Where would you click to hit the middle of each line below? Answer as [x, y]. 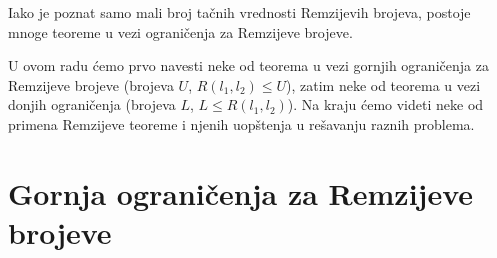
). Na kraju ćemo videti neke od [385, 104]
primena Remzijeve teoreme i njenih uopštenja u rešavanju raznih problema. [241, 123]
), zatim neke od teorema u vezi [383, 84]
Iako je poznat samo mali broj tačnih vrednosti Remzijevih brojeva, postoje [239, 12]
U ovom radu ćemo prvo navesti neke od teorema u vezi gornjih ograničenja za [248, 65]
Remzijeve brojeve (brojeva [91, 84]
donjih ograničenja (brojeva [92, 104]
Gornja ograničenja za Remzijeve [240, 192]
